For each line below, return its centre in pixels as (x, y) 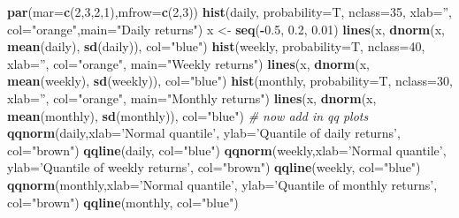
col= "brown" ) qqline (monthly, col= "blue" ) (123, 202)
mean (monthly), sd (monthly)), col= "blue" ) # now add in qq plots (188, 115)
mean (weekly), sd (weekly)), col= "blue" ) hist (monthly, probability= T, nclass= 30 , (230, 81)
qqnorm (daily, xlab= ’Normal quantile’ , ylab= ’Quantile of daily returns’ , (204, 133)
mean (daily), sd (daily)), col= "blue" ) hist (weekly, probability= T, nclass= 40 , (216, 46)
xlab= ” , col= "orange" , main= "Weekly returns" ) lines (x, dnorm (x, (188, 63)
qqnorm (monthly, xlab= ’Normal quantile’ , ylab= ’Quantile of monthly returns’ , (222, 184)
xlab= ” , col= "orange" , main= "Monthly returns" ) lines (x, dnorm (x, (192, 98)
